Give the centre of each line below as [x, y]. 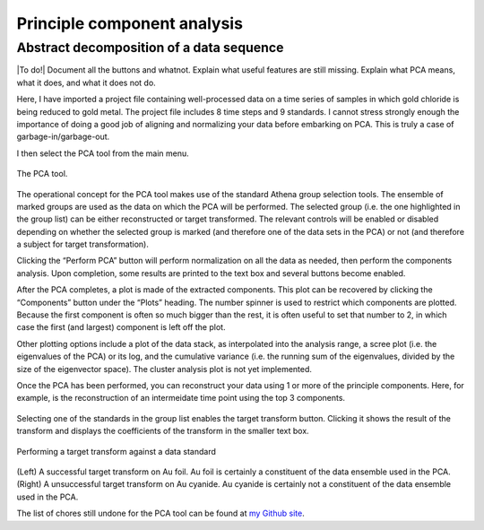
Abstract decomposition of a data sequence [150, 48]
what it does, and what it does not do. [86, 83]
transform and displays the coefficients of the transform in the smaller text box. [163, 431]
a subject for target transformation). [83, 244]
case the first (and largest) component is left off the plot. [121, 327]
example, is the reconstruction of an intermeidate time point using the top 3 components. [181, 398]
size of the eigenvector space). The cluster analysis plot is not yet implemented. [164, 369]
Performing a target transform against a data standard [117, 451]
